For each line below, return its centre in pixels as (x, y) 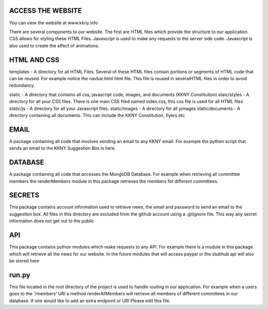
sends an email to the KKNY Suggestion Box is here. (63, 148)
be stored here (24, 260)
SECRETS (24, 195)
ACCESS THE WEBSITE (45, 11)
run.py (20, 275)
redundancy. (22, 85)
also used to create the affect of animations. (54, 46)
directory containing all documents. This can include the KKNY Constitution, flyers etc (97, 115)
